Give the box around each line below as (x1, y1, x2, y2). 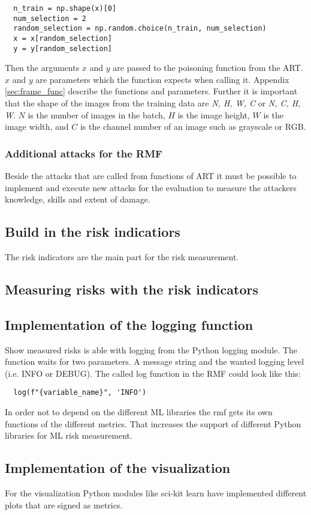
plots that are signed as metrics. (5, 498, 123, 511)
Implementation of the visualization (5, 459, 231, 477)
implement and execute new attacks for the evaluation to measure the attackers (5, 181, 297, 194)
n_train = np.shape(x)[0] (13, 4, 117, 13)
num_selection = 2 (13, 14, 87, 23)
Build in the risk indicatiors (5, 222, 180, 241)
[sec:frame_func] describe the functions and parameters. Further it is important (5, 85, 298, 97)
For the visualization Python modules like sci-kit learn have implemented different (5, 487, 307, 499)
